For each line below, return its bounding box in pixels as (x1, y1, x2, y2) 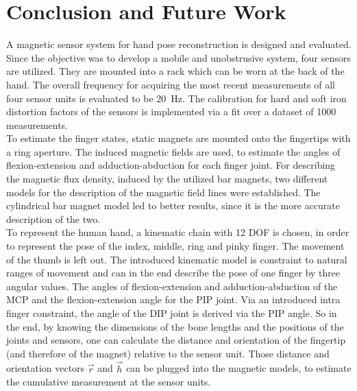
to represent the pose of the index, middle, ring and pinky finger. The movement (6, 239, 345, 253)
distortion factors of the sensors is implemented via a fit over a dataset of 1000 (6, 104, 336, 119)
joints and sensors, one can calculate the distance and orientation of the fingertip (6, 333, 346, 347)
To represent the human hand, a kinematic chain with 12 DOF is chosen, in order (6, 225, 349, 239)
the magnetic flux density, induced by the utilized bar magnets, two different (6, 171, 328, 186)
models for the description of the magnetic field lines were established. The (6, 185, 321, 199)
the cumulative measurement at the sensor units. (6, 375, 211, 389)
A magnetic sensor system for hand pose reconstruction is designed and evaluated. (6, 37, 352, 51)
